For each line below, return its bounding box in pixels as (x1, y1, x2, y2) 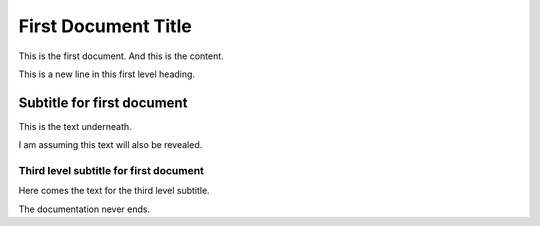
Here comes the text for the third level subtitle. (18, 185, 210, 197)
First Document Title (18, 15, 192, 37)
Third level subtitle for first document (18, 164, 205, 177)
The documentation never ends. (18, 203, 150, 215)
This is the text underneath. (18, 120, 132, 132)
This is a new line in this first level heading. (18, 68, 195, 80)
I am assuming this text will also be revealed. (18, 139, 203, 151)
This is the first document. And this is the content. (18, 50, 224, 62)
